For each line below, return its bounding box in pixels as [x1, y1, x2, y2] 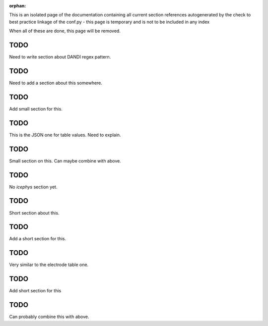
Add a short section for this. [9, 236, 67, 242]
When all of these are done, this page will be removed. [9, 28, 121, 34]
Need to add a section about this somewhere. [9, 80, 103, 86]
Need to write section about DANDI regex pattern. [9, 54, 111, 60]
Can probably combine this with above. [9, 314, 89, 320]
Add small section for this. [9, 106, 63, 111]
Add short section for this [9, 288, 62, 294]
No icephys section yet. [9, 184, 58, 190]
